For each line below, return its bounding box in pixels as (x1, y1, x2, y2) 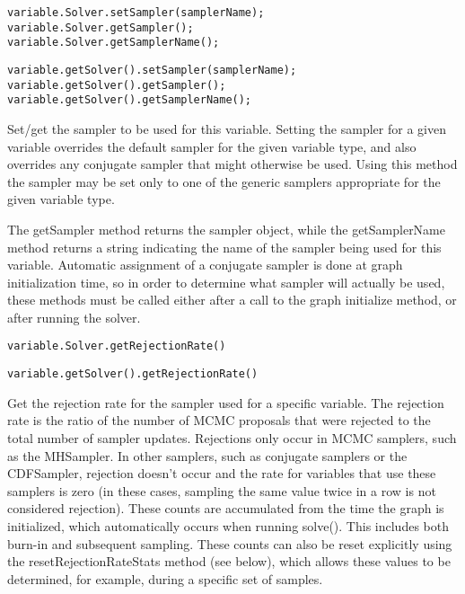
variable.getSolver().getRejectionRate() (7, 368, 259, 381)
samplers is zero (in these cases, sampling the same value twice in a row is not (7, 481, 436, 500)
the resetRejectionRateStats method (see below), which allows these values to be (7, 552, 451, 571)
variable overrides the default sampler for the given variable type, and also (7, 137, 417, 155)
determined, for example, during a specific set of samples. (7, 569, 323, 588)
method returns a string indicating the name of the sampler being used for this (7, 237, 442, 256)
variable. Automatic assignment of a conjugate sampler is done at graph (7, 255, 403, 274)
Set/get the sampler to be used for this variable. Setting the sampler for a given (7, 119, 446, 137)
